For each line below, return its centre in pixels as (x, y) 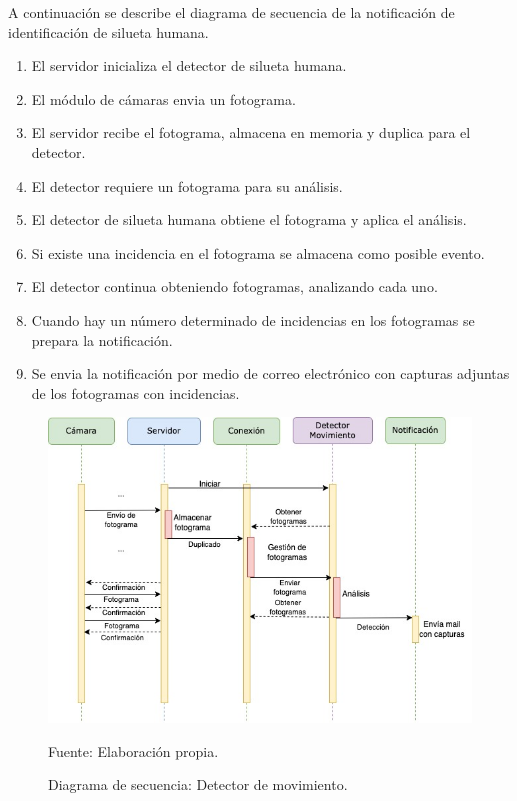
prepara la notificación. (102, 339)
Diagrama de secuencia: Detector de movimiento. (198, 784)
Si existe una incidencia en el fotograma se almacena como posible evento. (258, 252)
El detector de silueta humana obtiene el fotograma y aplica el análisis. (249, 219)
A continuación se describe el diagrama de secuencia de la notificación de (231, 12)
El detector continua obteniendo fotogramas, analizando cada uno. (234, 286)
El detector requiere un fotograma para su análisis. (187, 185)
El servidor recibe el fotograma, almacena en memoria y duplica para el (251, 132)
